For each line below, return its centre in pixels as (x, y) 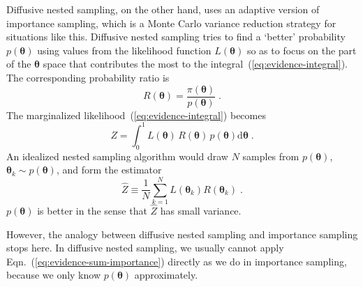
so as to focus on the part (302, 50)
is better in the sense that (92, 211)
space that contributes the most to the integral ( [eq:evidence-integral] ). (195, 64)
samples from (271, 156)
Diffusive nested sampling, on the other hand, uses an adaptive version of (163, 9)
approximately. (166, 275)
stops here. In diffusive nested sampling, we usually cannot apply (145, 248)
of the (19, 64)
